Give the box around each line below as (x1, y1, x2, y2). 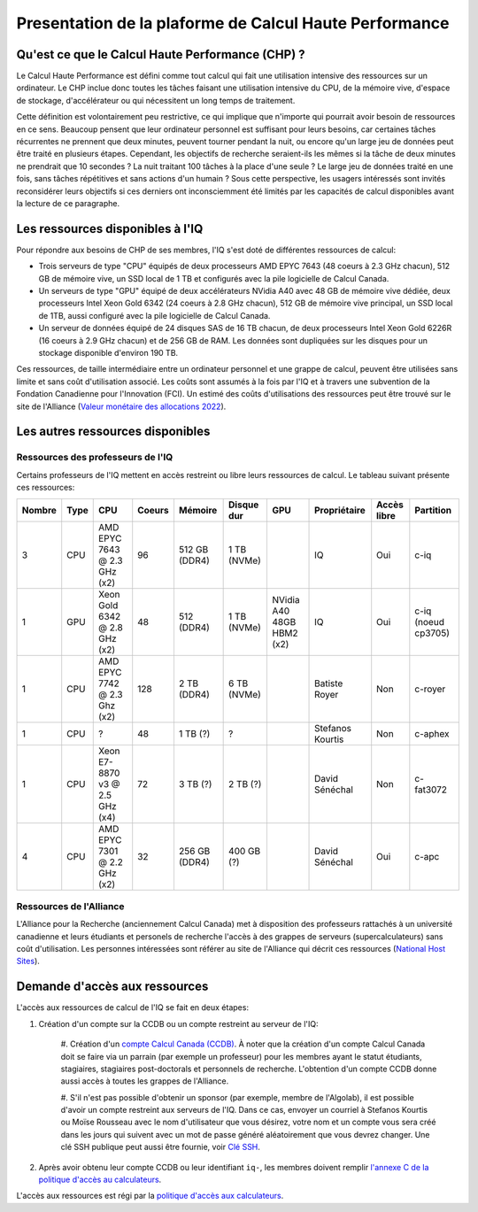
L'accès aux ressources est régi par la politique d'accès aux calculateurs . (16, 1191, 284, 1201)
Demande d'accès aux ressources (16, 979, 209, 994)
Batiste (314, 677, 343, 690)
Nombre (21, 504, 58, 516)
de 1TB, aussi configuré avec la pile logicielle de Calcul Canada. (38, 310, 271, 320)
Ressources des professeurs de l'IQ (16, 452, 173, 464)
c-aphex (414, 727, 450, 739)
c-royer (414, 683, 446, 695)
